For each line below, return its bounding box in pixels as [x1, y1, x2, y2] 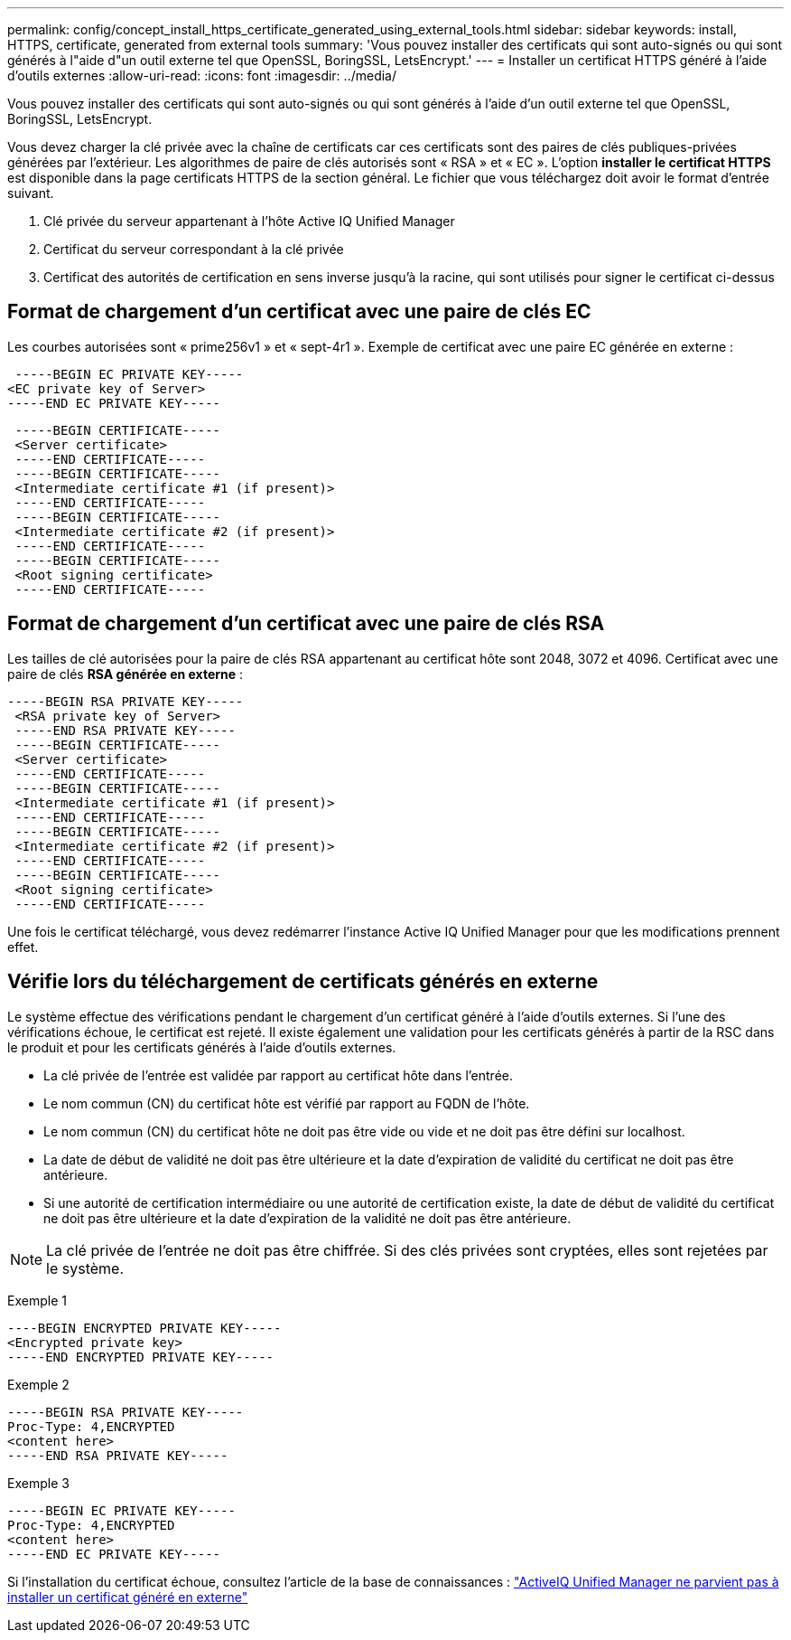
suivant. [7, 185, 54, 201]
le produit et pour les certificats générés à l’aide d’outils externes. [7, 1039, 396, 1055]
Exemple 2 [7, 1376, 70, 1392]
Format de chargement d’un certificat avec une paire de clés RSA [7, 612, 605, 636]
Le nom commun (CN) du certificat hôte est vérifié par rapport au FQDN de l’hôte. [43, 1095, 530, 1111]
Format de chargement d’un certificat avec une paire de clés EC [7, 300, 591, 324]
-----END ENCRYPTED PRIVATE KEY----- [7, 1349, 275, 1364]
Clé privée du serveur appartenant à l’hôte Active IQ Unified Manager [43, 213, 455, 229]
